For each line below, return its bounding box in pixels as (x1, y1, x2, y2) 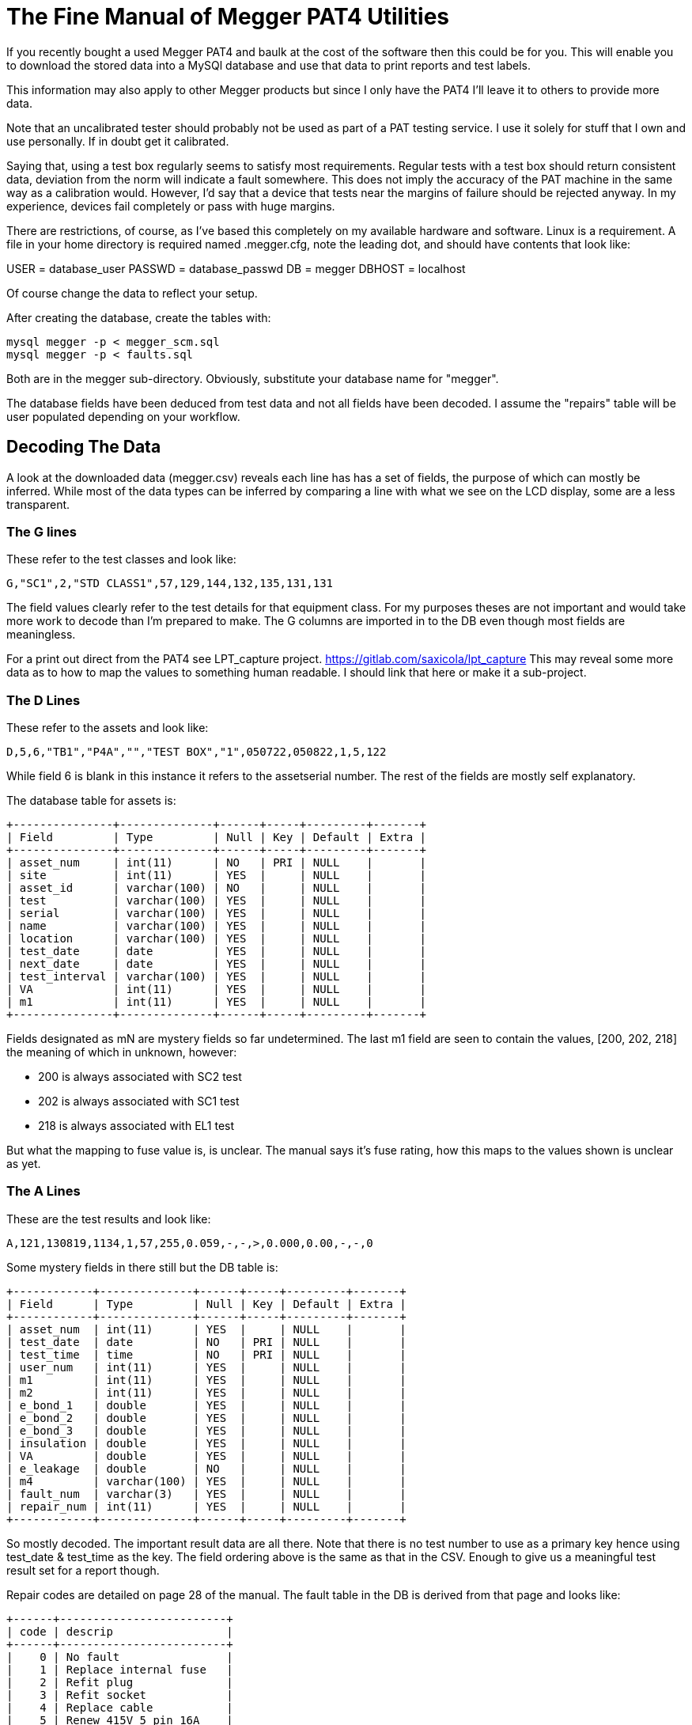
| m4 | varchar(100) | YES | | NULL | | (6, 1474, 407, 1488)
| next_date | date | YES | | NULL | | (6, 957, 427, 971)
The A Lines (6, 1183, 81, 1200)
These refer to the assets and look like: (6, 721, 209, 735)
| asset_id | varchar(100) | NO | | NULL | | (6, 881, 427, 895)
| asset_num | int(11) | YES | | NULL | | (6, 1322, 407, 1336)
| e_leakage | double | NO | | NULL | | (6, 1462, 407, 1475)
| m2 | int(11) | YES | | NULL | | (6, 1386, 407, 1399)
